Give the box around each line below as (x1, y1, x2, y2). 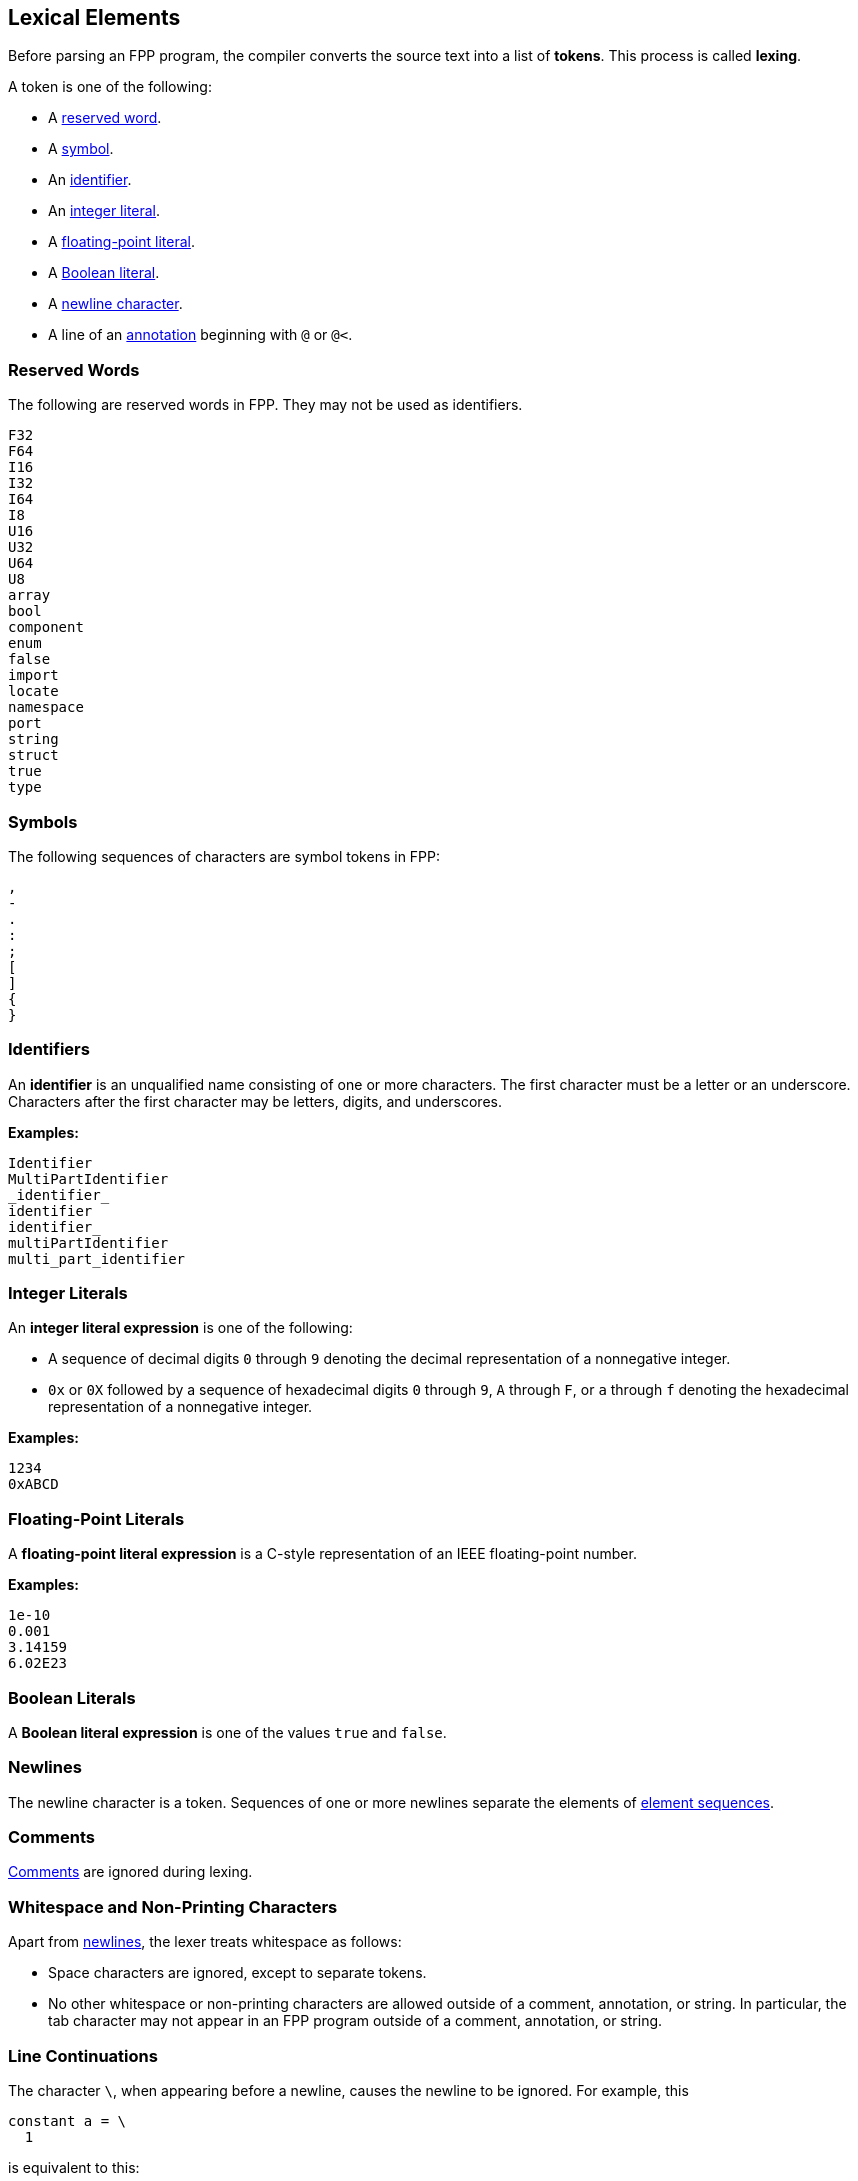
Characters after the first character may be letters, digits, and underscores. (8, 1092, 502, 1110)
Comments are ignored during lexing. (8, 1863, 253, 1881)
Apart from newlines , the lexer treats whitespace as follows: (8, 1933, 402, 1951)
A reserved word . (48, 109, 162, 127)
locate (8, 683, 59, 700)
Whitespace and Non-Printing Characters (8, 1896, 338, 1917)
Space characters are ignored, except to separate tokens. (48, 1964, 427, 1982)
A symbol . (48, 140, 114, 158)
